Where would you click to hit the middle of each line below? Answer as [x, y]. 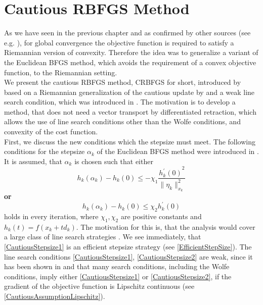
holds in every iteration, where [51, 216]
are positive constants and [161, 216]
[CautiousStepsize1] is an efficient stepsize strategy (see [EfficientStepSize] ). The [128, 246]
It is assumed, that [33, 161]
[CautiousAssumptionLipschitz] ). [55, 296]
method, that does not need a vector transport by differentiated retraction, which [130, 111]
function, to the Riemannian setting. [61, 72]
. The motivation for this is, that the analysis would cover [166, 226]
